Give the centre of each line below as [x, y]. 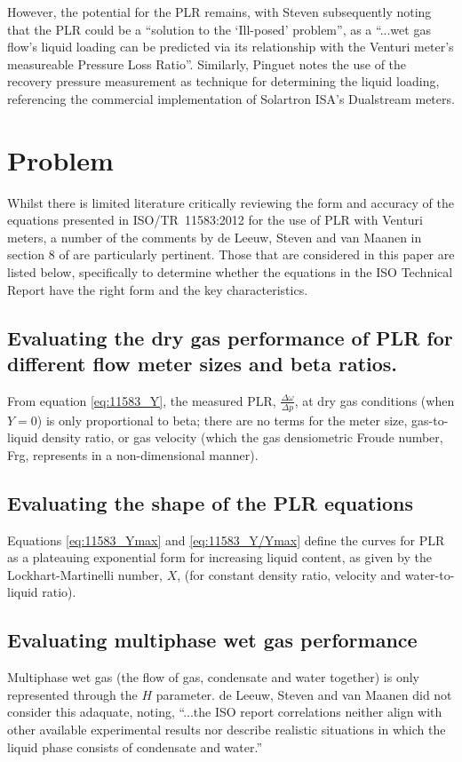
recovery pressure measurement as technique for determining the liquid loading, [223, 81]
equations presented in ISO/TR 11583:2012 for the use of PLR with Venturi [215, 220]
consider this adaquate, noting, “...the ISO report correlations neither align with [225, 712]
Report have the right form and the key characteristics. [158, 289]
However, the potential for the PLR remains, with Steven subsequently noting [219, 12]
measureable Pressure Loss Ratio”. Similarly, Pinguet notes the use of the [207, 63]
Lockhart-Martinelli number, [85, 574]
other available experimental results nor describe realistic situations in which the [227, 730]
